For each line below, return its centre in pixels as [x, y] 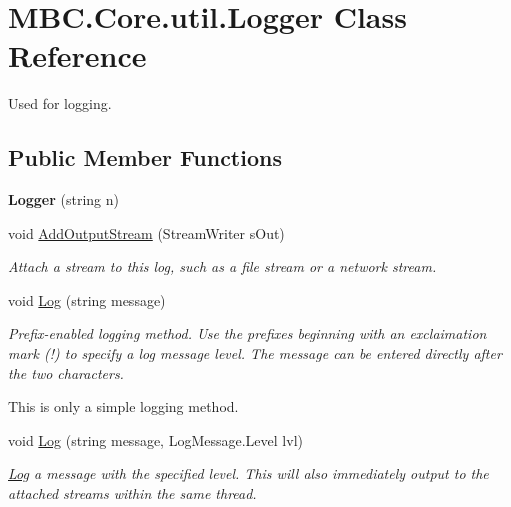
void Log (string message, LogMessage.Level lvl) [155, 439]
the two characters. [66, 372]
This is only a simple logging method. [123, 406]
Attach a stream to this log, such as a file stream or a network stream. [222, 266]
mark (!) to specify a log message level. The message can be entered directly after [255, 353]
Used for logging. [60, 103]
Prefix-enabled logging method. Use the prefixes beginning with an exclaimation [247, 333]
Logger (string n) [63, 199]
